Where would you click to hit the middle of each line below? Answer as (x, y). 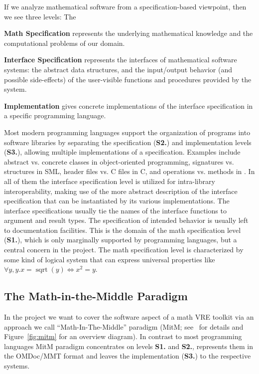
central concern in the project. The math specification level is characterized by (124, 250)
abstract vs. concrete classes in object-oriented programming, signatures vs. (119, 161)
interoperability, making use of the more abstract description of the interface (121, 191)
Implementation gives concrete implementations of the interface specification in (129, 105)
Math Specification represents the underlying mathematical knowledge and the (129, 33)
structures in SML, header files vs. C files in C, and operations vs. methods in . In (129, 171)
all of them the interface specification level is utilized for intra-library (110, 181)
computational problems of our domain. (65, 43)
